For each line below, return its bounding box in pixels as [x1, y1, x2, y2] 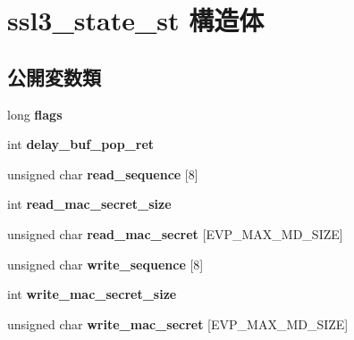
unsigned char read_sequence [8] [7, 164, 198, 183]
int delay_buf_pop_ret [7, 135, 155, 153]
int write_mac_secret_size [7, 285, 177, 303]
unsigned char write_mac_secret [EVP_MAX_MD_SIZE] [7, 314, 349, 333]
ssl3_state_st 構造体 [7, 2, 265, 38]
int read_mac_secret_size [7, 195, 172, 213]
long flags [7, 104, 63, 123]
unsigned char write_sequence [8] [7, 254, 204, 273]
